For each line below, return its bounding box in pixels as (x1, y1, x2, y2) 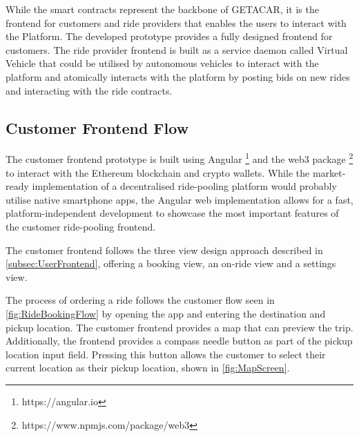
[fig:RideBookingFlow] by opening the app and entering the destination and (6, 306, 326, 320)
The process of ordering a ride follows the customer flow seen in (6, 293, 275, 307)
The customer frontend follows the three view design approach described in (6, 242, 323, 257)
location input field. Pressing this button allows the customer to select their (6, 347, 326, 361)
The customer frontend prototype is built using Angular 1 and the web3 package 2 (6, 150, 353, 166)
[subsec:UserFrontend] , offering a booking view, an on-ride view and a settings (6, 256, 336, 271)
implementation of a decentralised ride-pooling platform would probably (32, 179, 337, 193)
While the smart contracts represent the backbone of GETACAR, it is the (6, 2, 319, 16)
